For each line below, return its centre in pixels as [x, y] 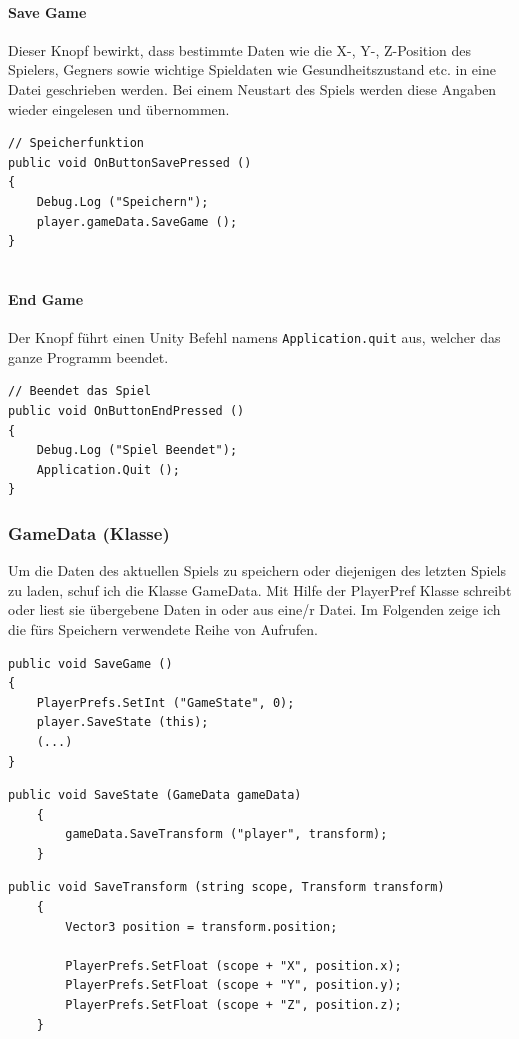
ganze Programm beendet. [88, 356]
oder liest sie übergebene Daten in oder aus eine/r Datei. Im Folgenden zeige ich [254, 609]
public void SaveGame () [90, 663]
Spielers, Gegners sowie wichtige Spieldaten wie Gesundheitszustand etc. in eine [252, 69]
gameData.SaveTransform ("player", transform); [226, 834]
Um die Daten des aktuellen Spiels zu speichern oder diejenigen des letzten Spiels [257, 570]
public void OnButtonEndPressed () [126, 410]
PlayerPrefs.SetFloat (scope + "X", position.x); [233, 965]
